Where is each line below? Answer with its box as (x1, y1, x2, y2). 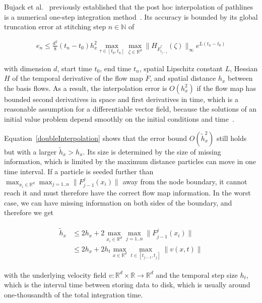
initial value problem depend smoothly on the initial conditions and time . (4, 114, 234, 124)
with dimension (4, 63, 51, 73)
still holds (217, 132, 247, 143)
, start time (57, 63, 92, 73)
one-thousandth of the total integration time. (4, 289, 143, 299)
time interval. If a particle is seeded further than (4, 166, 154, 177)
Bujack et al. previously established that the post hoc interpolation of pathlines (4, 2, 253, 12)
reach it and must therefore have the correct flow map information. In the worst (4, 187, 251, 198)
